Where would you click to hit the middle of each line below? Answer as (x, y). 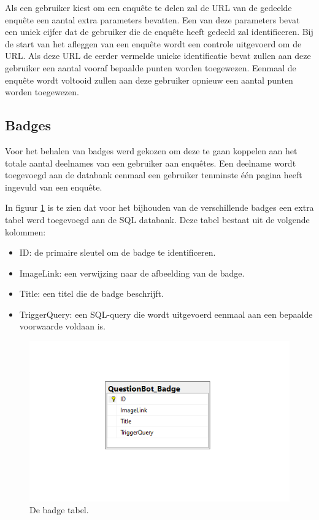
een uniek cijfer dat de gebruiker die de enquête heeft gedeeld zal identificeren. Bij (159, 32)
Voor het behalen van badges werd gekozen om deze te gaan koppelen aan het (151, 150)
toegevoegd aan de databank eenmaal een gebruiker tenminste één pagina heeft (154, 175)
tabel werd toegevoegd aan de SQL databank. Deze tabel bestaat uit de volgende (157, 219)
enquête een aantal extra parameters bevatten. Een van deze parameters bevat (152, 19)
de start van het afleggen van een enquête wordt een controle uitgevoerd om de (153, 43)
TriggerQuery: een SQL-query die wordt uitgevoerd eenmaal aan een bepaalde (166, 314)
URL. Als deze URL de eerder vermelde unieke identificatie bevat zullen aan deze (158, 56)
